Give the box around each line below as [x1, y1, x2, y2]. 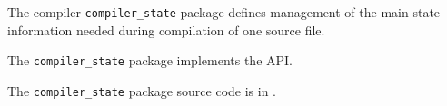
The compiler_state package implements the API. [7, 51, 293, 70]
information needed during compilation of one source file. [7, 20, 325, 39]
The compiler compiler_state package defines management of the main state [7, 3, 441, 21]
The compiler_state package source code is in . [7, 81, 277, 100]
